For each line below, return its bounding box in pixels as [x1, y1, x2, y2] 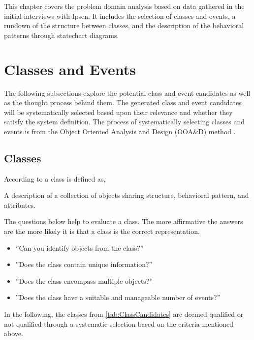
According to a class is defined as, [4, 173, 106, 184]
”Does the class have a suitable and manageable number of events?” [15, 292, 221, 302]
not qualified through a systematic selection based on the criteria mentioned [4, 318, 233, 329]
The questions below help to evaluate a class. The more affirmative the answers [4, 216, 243, 227]
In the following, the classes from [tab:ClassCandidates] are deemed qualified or [4, 309, 244, 319]
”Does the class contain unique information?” [15, 259, 153, 269]
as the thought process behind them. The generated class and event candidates [4, 97, 242, 108]
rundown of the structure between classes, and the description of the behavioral [4, 20, 244, 31]
